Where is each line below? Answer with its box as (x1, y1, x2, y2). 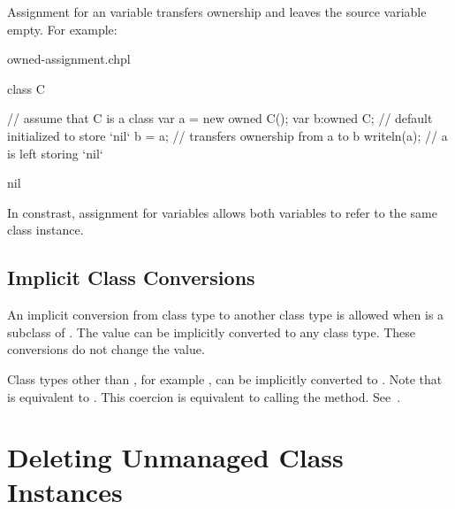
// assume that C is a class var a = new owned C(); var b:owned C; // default (7, 109, 433, 127)
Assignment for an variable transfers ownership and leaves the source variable (7, 3, 427, 20)
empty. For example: (7, 19, 118, 38)
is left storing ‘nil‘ (7, 143, 103, 162)
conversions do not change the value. (7, 340, 205, 359)
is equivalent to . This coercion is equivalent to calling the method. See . (7, 387, 401, 405)
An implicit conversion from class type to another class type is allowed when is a (7, 305, 444, 324)
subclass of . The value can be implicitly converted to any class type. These (7, 322, 416, 341)
